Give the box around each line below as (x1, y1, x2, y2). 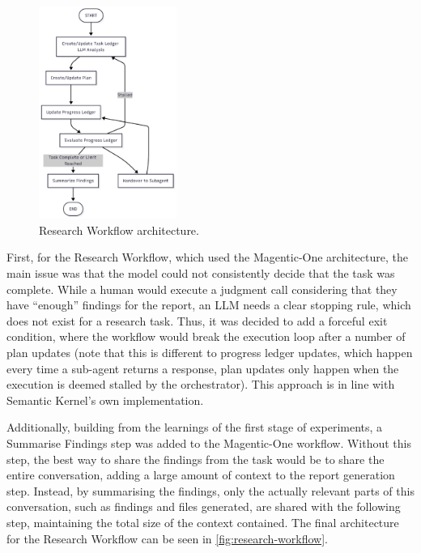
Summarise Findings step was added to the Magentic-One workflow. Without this (6, 434, 411, 451)
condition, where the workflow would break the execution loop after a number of (6, 328, 406, 345)
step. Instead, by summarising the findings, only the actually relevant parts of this (6, 482, 415, 499)
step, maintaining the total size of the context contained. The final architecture (6, 513, 399, 530)
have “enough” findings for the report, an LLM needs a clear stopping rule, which (6, 296, 411, 313)
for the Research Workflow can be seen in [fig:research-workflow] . (6, 530, 328, 547)
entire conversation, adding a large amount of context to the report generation (6, 466, 395, 483)
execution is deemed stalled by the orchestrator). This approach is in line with (6, 376, 395, 393)
